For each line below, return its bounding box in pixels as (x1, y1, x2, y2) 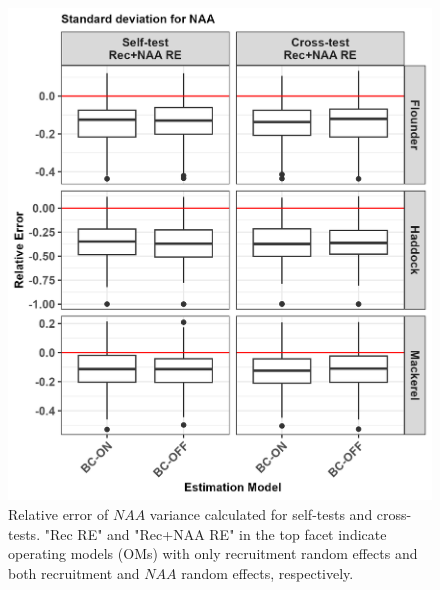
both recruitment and (8, 562, 140, 583)
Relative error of (8, 503, 109, 524)
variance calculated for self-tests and (149, 503, 373, 524)
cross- (376, 503, 412, 524)
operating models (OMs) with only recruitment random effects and (8, 543, 418, 564)
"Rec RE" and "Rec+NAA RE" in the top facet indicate (44, 523, 387, 544)
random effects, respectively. (181, 562, 354, 583)
